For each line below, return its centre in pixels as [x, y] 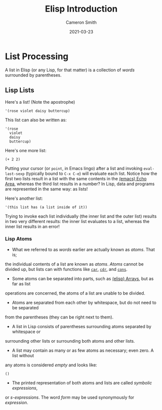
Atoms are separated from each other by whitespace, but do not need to [84, 302]
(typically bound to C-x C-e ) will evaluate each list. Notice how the [91, 173]
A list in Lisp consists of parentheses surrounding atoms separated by [81, 326]
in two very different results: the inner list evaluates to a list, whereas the [77, 221]
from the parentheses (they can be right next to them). [59, 317]
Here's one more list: [26, 150]
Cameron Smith [81, 22]
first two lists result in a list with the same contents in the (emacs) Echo [76, 178]
